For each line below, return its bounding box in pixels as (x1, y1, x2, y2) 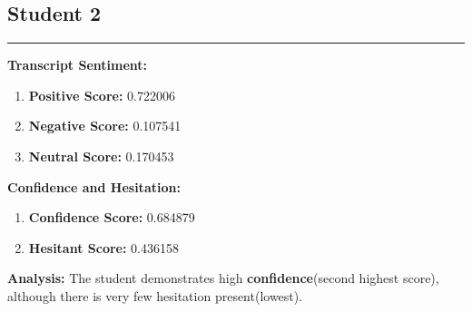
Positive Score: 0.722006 (28, 85, 175, 104)
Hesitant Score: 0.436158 (28, 238, 180, 257)
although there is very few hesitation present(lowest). (7, 286, 303, 305)
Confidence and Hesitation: (7, 177, 181, 196)
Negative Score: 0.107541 (28, 116, 182, 135)
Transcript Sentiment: (7, 55, 147, 74)
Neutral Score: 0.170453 (28, 146, 174, 165)
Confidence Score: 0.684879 (28, 208, 195, 227)
